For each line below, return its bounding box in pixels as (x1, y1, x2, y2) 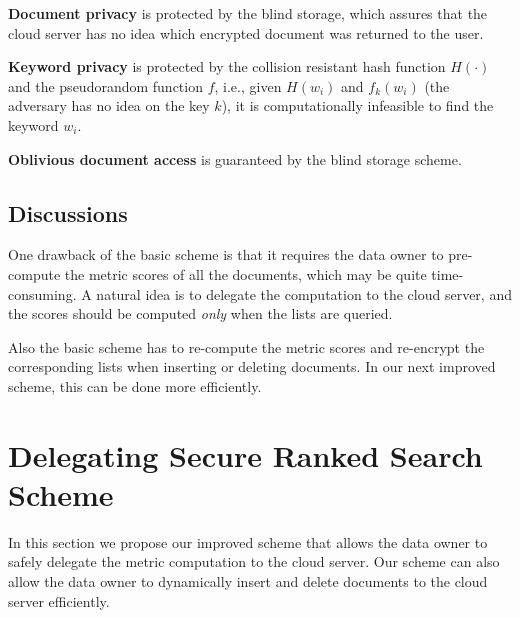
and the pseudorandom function (8, 75, 203, 96)
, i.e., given (214, 75, 282, 96)
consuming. (8, 283, 77, 304)
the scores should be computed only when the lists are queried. (8, 303, 393, 324)
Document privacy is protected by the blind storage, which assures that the (8, 3, 488, 23)
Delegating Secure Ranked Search (8, 434, 483, 475)
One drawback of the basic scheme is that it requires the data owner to (8, 244, 444, 265)
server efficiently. (8, 590, 110, 611)
